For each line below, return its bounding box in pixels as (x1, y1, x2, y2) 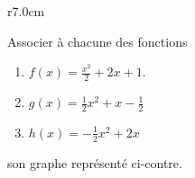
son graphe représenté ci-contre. (7, 153, 182, 172)
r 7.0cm (7, 2, 45, 20)
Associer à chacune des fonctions (7, 31, 188, 50)
